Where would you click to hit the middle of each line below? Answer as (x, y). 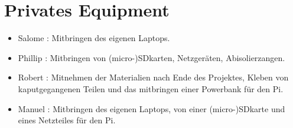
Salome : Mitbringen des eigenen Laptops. (94, 38)
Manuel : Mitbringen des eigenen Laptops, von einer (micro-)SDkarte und (152, 108)
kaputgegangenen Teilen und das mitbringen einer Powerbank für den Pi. (151, 88)
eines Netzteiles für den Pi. (67, 120)
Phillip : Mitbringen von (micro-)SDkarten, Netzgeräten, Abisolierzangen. (152, 57)
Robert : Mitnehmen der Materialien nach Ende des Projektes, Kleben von (153, 77)
